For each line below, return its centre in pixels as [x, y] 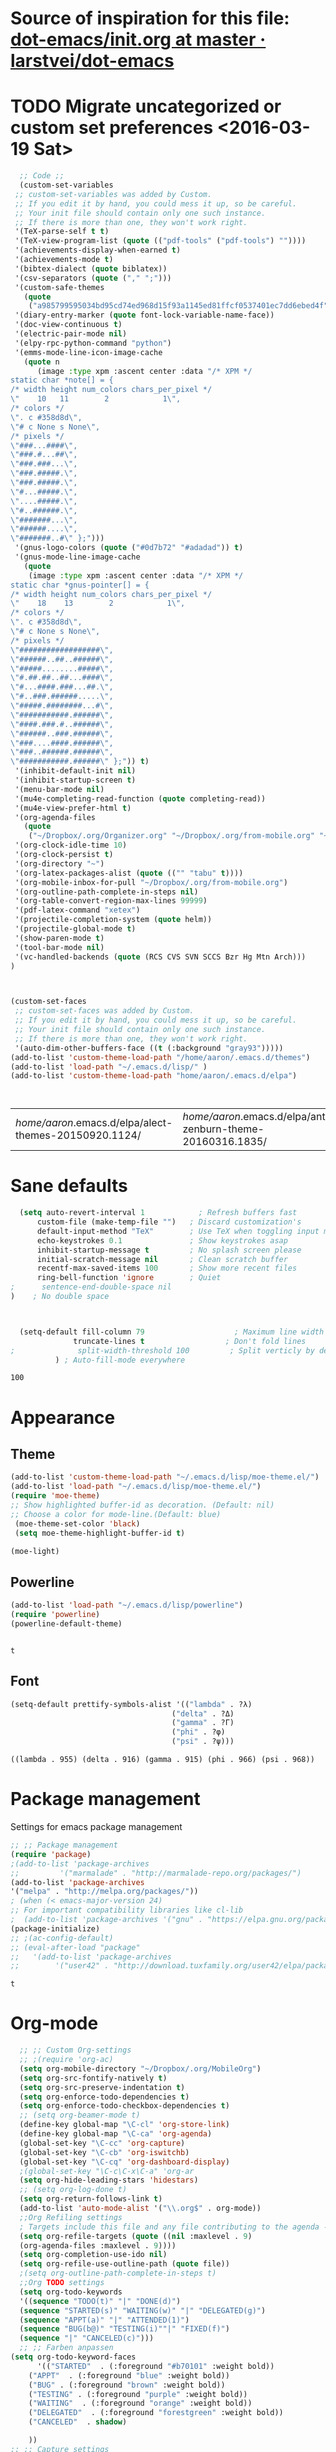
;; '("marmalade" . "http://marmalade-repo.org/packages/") [156, 1873]
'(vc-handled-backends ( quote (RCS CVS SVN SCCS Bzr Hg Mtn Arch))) [160, 957]
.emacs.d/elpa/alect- [123, 1123]
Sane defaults [69, 1186]
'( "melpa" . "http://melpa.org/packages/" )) [104, 1892]
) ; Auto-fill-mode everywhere [120, 1360]
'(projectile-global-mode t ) [75, 929]
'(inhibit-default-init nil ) [75, 771]
